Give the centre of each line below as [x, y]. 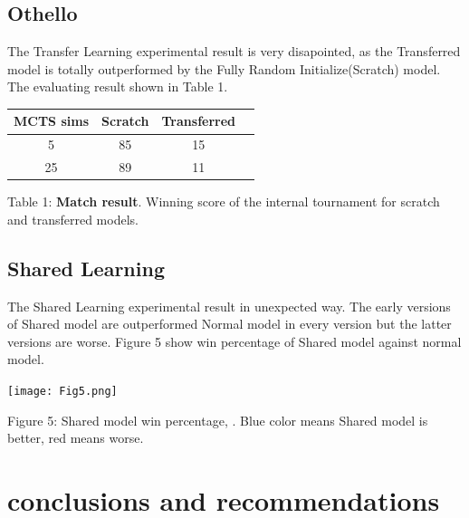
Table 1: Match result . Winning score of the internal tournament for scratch [224, 201]
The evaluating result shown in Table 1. [118, 86]
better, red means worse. [76, 438]
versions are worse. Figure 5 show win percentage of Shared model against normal [234, 341]
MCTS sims [52, 121]
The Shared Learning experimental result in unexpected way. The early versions [229, 306]
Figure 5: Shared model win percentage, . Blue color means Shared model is [218, 420]
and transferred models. [73, 219]
